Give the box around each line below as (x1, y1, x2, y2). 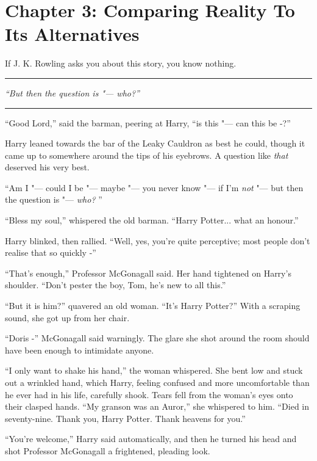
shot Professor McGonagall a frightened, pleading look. (5, 444, 210, 457)
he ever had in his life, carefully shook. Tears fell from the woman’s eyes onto (5, 388, 293, 401)
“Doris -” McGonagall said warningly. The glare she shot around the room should (5, 332, 310, 344)
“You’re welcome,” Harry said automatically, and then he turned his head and (5, 432, 297, 445)
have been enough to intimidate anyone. (5, 343, 154, 356)
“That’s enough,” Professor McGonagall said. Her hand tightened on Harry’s (5, 266, 291, 279)
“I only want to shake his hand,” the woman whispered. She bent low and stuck (5, 364, 303, 377)
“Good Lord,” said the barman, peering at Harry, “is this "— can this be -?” (5, 116, 291, 129)
